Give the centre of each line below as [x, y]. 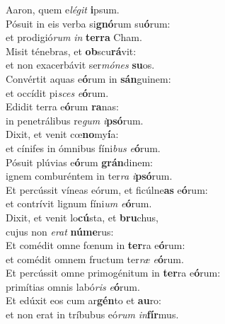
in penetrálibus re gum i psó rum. [75, 120]
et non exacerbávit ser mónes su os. [80, 65]
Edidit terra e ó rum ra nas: [62, 106]
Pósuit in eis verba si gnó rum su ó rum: [88, 23]
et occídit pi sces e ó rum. [57, 92]
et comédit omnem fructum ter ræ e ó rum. [95, 259]
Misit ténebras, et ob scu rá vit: [71, 51]
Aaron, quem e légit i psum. [63, 9]
